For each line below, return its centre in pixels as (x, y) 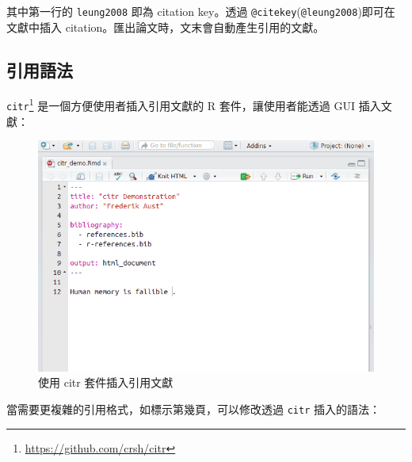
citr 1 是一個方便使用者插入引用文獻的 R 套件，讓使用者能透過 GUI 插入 (194, 105)
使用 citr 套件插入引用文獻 (106, 382)
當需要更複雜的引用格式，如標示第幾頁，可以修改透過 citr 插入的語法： (193, 409)
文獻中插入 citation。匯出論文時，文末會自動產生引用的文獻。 (166, 27)
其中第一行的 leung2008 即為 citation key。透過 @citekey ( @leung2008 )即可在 (201, 11)
